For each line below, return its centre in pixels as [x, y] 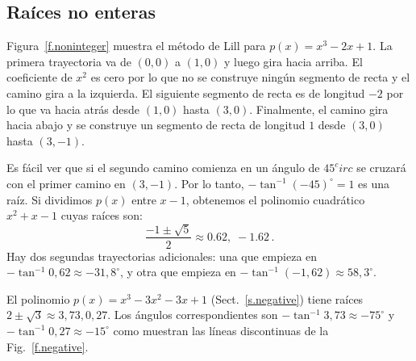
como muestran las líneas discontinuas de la [221, 330]
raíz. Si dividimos [50, 199]
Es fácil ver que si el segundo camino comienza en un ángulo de [163, 168]
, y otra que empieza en [178, 272]
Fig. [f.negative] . [48, 346]
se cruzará [381, 168]
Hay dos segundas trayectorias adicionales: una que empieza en [162, 256]
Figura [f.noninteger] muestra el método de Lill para [136, 46]
